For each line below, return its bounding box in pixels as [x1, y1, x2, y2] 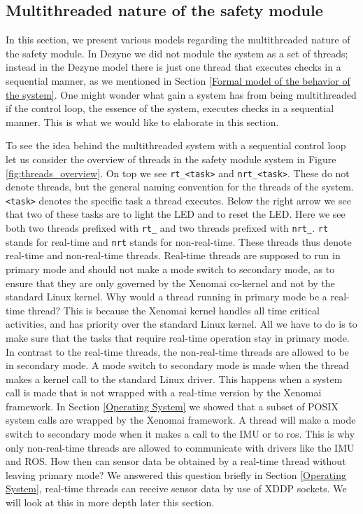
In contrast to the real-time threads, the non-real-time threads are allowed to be [6, 344, 349, 359]
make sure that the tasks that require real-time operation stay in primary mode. [6, 330, 350, 345]
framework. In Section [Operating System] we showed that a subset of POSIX [6, 398, 339, 413]
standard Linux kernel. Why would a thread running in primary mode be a [6, 289, 327, 304]
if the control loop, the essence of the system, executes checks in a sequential [6, 101, 334, 116]
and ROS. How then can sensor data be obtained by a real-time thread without [6, 454, 346, 468]
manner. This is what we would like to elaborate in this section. [6, 114, 279, 129]
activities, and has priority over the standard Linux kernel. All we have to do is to [6, 317, 357, 331]
